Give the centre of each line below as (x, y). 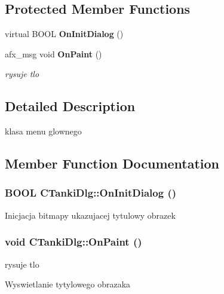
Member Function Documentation (112, 163)
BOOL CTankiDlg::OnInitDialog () (91, 193)
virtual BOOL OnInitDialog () (64, 34)
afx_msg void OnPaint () (53, 53)
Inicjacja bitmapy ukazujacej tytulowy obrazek (90, 215)
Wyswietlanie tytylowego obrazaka (68, 284)
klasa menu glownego (43, 131)
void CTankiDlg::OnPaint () (73, 242)
